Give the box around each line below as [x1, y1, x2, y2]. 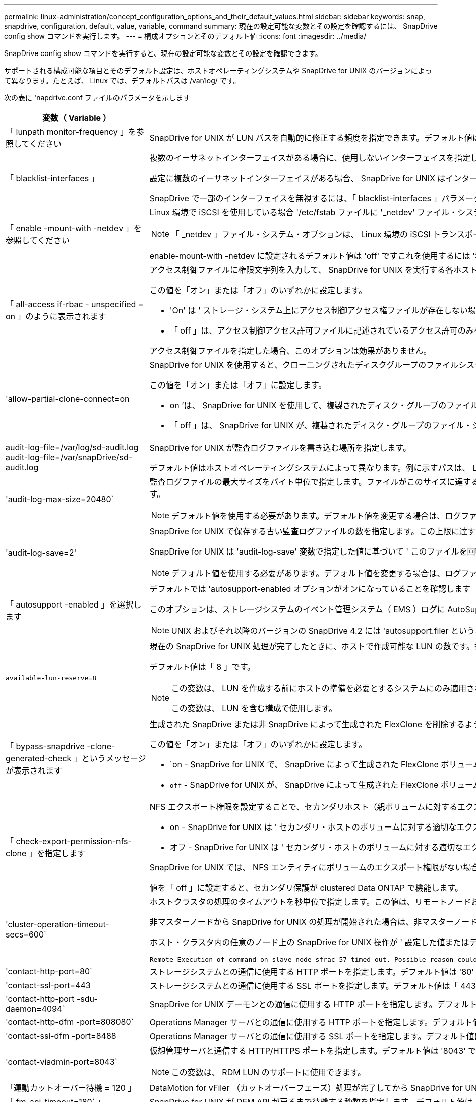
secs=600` [6, 929, 47, 940]
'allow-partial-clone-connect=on [6, 394, 130, 404]
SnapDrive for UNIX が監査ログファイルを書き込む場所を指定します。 [149, 443, 411, 453]
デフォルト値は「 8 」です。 [149, 662, 256, 672]
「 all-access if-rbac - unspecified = [6, 299, 144, 309]
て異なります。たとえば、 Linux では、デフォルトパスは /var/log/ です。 [4, 76, 241, 85]
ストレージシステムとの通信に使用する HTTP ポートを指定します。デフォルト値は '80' [149, 967, 474, 977]
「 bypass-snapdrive [6, 741, 85, 751]
